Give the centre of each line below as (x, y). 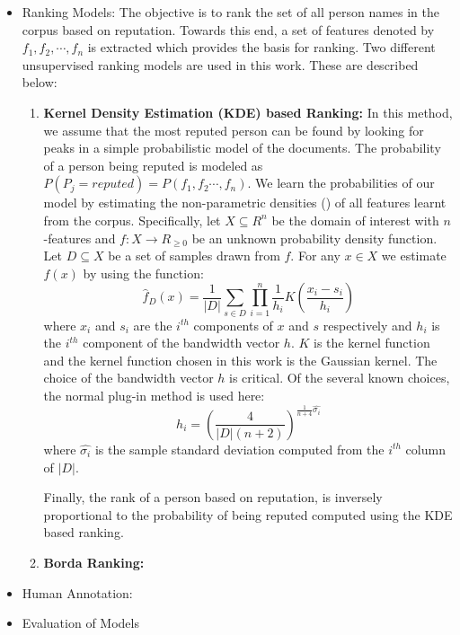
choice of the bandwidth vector (128, 378)
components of (233, 325)
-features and (80, 238)
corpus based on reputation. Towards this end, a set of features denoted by (228, 29)
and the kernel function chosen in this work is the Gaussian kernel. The (240, 360)
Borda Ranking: (94, 562)
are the (153, 325)
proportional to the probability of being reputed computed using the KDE (248, 514)
